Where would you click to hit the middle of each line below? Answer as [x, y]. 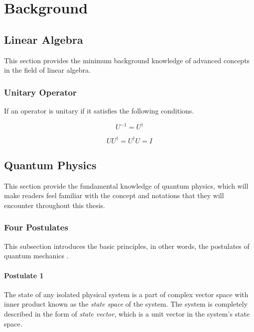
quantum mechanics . [36, 256]
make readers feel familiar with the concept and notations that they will [114, 195]
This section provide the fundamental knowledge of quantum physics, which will [126, 185]
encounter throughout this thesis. [55, 205]
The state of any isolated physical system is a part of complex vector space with [126, 294]
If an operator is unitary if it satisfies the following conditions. [99, 110]
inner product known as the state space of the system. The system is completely [126, 304]
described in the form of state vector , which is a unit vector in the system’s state [127, 313]
